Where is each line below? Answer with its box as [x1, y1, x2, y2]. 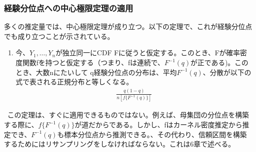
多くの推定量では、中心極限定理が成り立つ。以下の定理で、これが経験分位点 [4, 21, 252, 32]
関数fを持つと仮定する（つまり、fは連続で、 [22, 57, 165, 67]
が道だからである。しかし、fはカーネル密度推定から [74, 119, 243, 130]
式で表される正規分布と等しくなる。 [15, 76, 133, 87]
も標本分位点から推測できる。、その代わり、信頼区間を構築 [57, 129, 247, 139]
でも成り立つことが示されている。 [4, 31, 114, 41]
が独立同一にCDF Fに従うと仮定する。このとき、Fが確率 [55, 47, 240, 58]
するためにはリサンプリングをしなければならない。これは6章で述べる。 [4, 139, 235, 149]
